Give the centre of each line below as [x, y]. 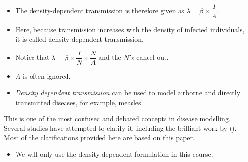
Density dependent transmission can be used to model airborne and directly [128, 92]
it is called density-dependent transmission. [79, 39]
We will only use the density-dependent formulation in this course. [114, 153]
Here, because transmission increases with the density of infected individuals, [130, 29]
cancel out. [153, 57]
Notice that [32, 57]
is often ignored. [47, 76]
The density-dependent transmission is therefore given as [100, 10]
